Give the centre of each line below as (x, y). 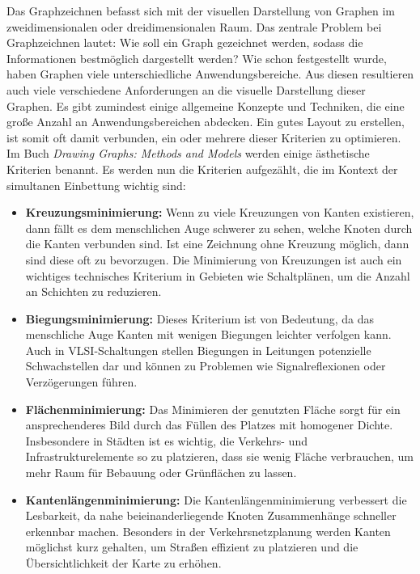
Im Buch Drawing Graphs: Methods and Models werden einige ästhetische (188, 153)
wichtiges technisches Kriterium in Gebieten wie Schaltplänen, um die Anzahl (218, 275)
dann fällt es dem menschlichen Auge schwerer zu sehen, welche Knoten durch (219, 228)
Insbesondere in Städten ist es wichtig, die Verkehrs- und (166, 440)
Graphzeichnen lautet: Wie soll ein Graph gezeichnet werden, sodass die (185, 42)
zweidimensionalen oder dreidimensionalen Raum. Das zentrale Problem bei (194, 26)
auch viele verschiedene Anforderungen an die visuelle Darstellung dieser (186, 89)
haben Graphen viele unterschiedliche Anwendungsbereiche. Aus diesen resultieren (210, 74)
